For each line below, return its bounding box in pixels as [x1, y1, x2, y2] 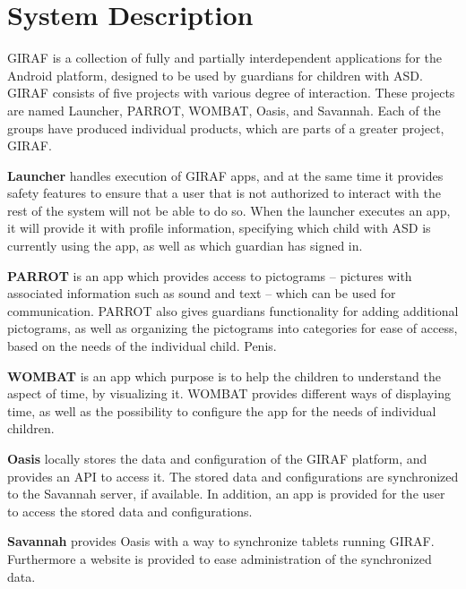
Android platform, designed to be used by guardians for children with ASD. [7, 65, 423, 84]
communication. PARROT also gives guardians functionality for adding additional [7, 301, 459, 320]
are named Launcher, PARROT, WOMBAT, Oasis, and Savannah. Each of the [7, 100, 441, 119]
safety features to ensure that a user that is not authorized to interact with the [7, 184, 441, 202]
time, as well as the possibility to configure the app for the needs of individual [7, 401, 436, 420]
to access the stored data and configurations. [7, 501, 253, 520]
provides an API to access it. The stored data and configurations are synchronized [7, 466, 459, 485]
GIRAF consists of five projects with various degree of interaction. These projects [7, 83, 455, 102]
